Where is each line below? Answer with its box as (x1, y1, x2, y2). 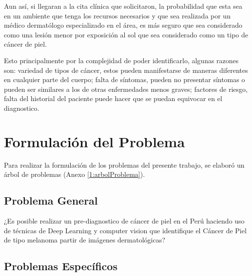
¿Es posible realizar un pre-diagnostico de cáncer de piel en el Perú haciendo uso (4, 216, 245, 226)
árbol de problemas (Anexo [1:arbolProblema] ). (4, 169, 145, 179)
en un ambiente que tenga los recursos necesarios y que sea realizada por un (4, 10, 231, 20)
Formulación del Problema (4, 131, 185, 151)
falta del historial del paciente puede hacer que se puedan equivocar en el (4, 93, 222, 103)
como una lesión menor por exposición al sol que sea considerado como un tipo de (4, 29, 248, 39)
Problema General (4, 193, 98, 208)
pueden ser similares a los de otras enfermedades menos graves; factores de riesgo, (4, 84, 248, 94)
